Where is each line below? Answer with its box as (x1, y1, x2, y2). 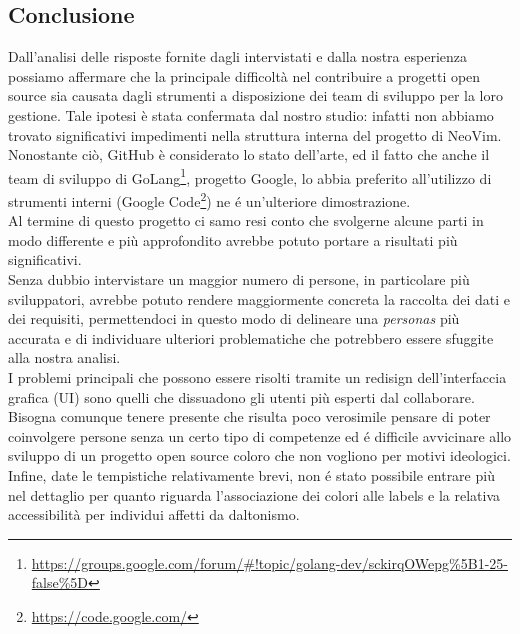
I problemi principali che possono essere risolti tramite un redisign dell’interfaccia (8, 367, 507, 388)
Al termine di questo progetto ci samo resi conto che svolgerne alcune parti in (8, 210, 484, 231)
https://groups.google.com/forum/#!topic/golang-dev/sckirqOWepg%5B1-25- (31, 552, 508, 573)
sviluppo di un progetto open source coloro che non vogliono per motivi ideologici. (8, 445, 511, 466)
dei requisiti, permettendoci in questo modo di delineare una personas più (8, 308, 460, 329)
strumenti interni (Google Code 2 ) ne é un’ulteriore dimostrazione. (8, 188, 411, 211)
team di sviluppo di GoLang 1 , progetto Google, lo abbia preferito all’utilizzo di (8, 164, 492, 188)
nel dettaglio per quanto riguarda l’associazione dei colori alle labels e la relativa (8, 484, 500, 505)
